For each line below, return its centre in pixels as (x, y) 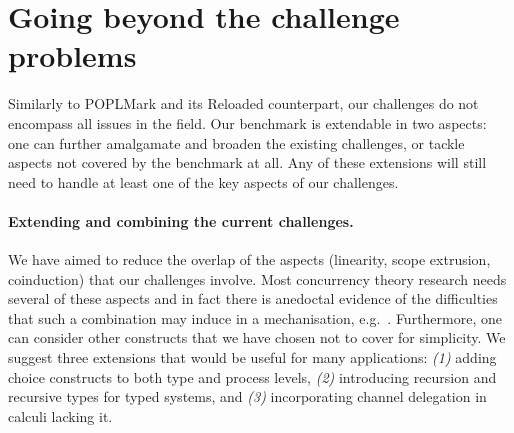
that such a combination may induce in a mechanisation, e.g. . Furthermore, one (255, 317)
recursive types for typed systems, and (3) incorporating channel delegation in (247, 396)
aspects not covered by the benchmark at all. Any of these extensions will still (247, 162)
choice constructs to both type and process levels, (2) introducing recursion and (252, 376)
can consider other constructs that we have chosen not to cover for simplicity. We (257, 337)
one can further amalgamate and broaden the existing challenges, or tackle (236, 142)
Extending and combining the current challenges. (181, 220)
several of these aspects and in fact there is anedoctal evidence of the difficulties (253, 298)
